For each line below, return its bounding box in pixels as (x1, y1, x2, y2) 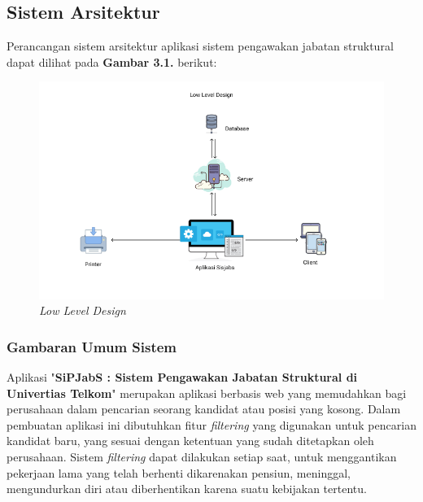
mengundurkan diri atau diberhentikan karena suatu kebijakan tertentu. (7, 480, 367, 497)
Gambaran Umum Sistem (7, 336, 177, 356)
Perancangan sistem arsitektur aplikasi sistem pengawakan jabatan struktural (7, 37, 394, 54)
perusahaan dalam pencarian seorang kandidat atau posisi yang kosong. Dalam (7, 400, 401, 417)
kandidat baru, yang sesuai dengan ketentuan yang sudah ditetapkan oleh (7, 432, 374, 449)
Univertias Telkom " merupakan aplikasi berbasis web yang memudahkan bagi (7, 384, 407, 401)
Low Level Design (39, 302, 126, 319)
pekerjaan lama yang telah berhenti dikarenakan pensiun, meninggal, (7, 464, 351, 481)
